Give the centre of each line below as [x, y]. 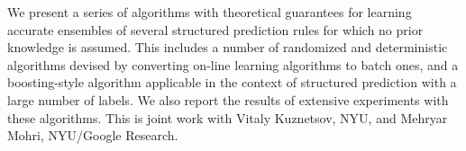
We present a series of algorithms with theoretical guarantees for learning [210, 12]
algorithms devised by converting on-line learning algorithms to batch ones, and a [233, 64]
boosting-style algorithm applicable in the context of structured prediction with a [232, 82]
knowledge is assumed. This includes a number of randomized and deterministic [228, 47]
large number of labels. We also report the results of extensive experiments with [228, 99]
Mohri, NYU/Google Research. [93, 135]
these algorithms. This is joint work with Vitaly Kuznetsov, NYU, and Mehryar [228, 117]
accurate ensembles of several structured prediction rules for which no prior [215, 29]
